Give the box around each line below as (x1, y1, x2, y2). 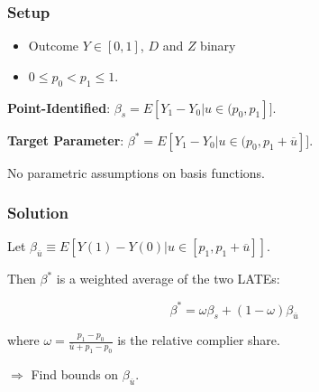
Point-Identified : (7, 98, 111, 117)
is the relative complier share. (117, 331, 280, 350)
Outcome (28, 36, 79, 55)
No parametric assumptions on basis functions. (7, 163, 265, 182)
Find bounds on (31, 365, 119, 384)
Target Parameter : (7, 130, 124, 149)
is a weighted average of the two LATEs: (56, 269, 280, 288)
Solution (7, 201, 68, 224)
